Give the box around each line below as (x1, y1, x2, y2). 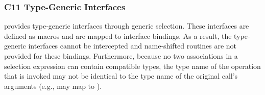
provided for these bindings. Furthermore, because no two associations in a (4, 51, 238, 61)
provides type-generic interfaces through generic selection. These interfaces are (4, 20, 249, 31)
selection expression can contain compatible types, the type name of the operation (4, 60, 261, 71)
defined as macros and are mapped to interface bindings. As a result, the (4, 30, 232, 41)
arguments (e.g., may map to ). (4, 80, 102, 91)
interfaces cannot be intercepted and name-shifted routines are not (28, 40, 237, 51)
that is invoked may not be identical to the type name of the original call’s (4, 70, 238, 81)
